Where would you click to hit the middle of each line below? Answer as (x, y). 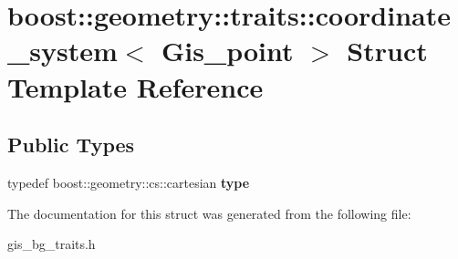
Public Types (71, 145)
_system (62, 51)
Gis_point (227, 51)
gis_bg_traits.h (52, 244)
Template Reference (135, 86)
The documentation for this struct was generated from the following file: (209, 213)
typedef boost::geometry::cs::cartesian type (129, 182)
